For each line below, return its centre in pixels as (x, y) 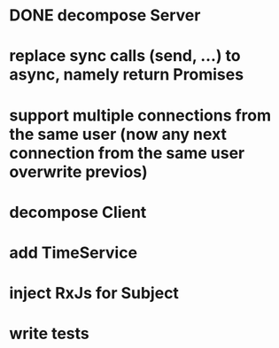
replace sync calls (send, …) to (125, 56)
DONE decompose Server (105, 15)
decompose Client (78, 212)
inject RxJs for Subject (94, 294)
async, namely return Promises (127, 75)
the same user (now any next (118, 134)
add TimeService (74, 252)
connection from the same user (127, 153)
